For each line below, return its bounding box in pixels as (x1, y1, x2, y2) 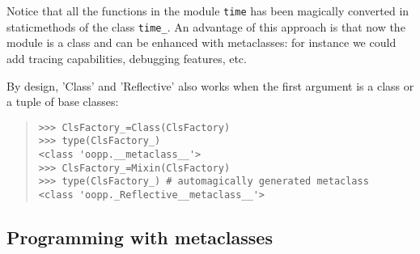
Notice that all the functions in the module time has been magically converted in (6, 2, 409, 19)
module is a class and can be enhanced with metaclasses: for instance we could (6, 34, 397, 51)
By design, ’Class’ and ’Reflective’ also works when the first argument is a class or (6, 77, 414, 94)
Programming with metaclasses (6, 225, 273, 250)
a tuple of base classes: (6, 93, 119, 110)
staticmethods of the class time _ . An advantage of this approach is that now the (6, 18, 405, 35)
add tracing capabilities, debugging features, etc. (6, 49, 247, 66)
